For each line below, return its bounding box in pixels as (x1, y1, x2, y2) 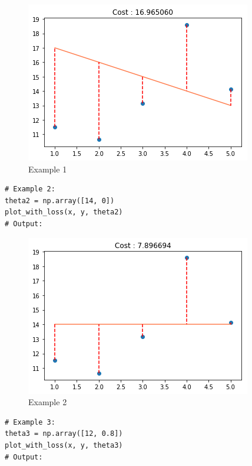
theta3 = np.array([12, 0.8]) (5, 429, 123, 438)
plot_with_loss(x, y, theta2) (5, 208, 123, 217)
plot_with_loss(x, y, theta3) (5, 441, 123, 449)
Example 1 (28, 162, 67, 175)
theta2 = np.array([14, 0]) (5, 196, 115, 205)
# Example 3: (5, 418, 55, 426)
